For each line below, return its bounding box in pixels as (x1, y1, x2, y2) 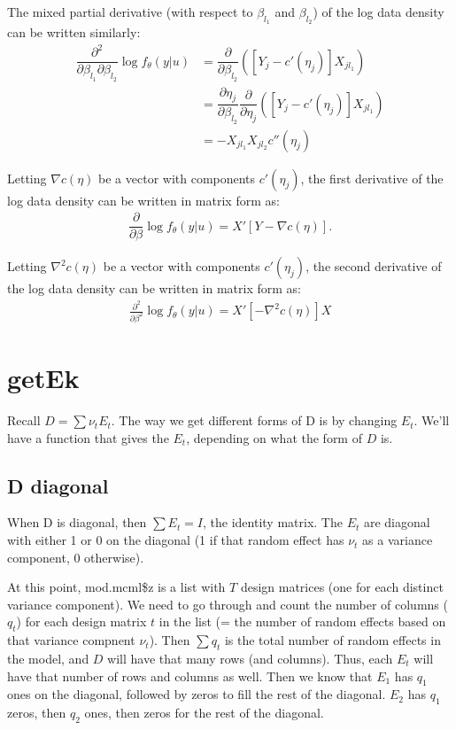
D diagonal (7, 471, 109, 499)
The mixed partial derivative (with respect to (7, 3, 253, 20)
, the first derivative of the (300, 168, 444, 187)
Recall (7, 411, 41, 430)
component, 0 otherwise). (7, 547, 144, 566)
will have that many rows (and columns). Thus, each (107, 649, 393, 668)
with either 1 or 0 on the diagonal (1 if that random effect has (7, 531, 344, 549)
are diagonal (363, 513, 430, 532)
